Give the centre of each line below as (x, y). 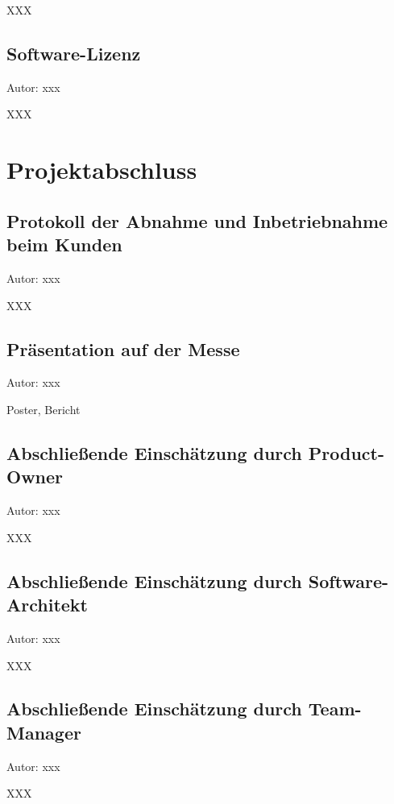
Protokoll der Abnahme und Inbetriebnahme (197, 220)
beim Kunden (64, 245)
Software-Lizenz (74, 53)
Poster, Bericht (44, 409)
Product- (346, 452)
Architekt (47, 605)
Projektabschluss (102, 170)
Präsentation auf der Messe (123, 348)
